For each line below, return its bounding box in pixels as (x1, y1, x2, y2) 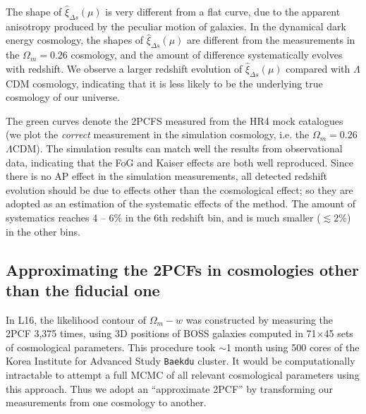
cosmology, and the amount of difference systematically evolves (71, 47, 343, 62)
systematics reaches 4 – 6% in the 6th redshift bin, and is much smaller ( (6, 209, 321, 224)
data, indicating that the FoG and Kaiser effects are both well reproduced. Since (6, 154, 353, 169)
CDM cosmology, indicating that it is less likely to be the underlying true (6, 75, 323, 90)
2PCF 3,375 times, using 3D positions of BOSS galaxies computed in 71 (6, 326, 317, 341)
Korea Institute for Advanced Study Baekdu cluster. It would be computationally (6, 353, 355, 368)
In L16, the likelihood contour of (6, 312, 146, 327)
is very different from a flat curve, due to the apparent (105, 4, 341, 18)
